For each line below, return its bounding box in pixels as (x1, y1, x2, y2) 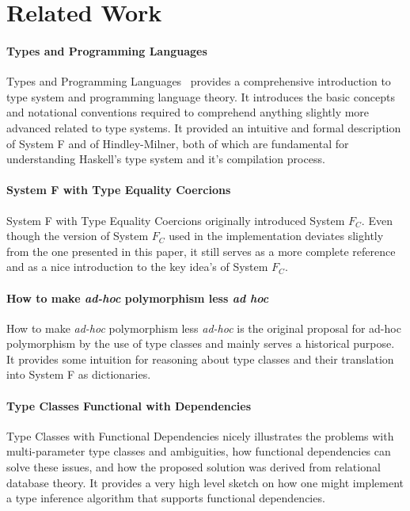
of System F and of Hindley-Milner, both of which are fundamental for (6, 135, 349, 151)
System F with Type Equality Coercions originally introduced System (6, 212, 345, 228)
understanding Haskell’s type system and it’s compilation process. (6, 151, 325, 167)
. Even (361, 212, 393, 228)
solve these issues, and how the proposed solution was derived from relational (6, 459, 381, 475)
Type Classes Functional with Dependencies (6, 397, 252, 414)
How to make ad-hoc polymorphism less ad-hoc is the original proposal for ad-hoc (6, 319, 401, 336)
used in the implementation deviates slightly (169, 227, 384, 244)
